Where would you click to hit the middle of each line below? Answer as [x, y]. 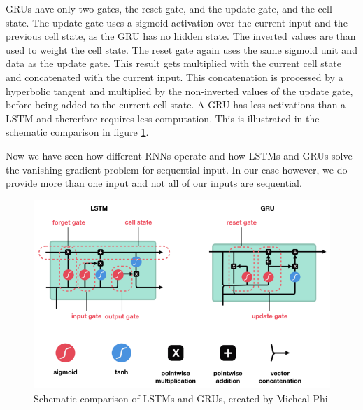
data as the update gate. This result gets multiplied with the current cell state [173, 63]
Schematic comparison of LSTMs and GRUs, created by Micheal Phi [181, 398]
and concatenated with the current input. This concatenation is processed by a [175, 77]
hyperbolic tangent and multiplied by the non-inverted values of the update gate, [179, 91]
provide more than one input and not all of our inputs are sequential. [154, 183]
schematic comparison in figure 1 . [77, 132]
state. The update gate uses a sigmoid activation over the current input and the [177, 22]
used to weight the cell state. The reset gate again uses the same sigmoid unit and [181, 49]
